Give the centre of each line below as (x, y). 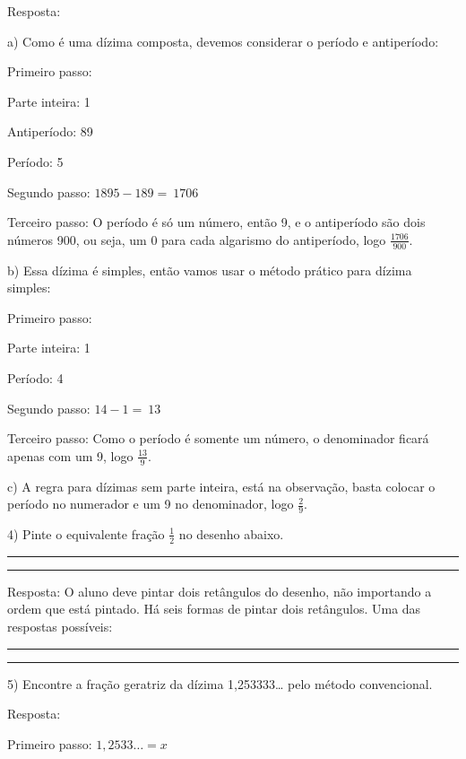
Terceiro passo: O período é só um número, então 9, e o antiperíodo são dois (216, 222)
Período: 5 (35, 161)
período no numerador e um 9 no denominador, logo (151, 504)
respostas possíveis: (60, 626)
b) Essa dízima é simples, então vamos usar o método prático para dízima (210, 270)
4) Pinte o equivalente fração (86, 533)
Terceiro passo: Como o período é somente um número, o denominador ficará (218, 438)
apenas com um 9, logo (70, 455)
